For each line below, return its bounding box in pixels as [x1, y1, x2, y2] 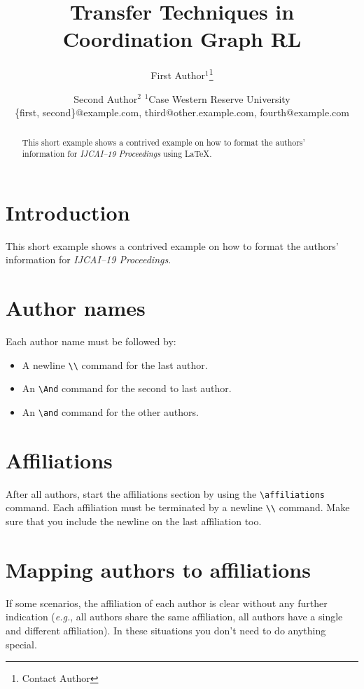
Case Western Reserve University [148, 91, 290, 106]
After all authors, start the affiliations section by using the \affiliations [6, 486, 325, 501]
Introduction [6, 197, 130, 226]
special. [6, 636, 37, 651]
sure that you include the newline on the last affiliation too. [6, 514, 262, 529]
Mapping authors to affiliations [6, 555, 311, 583]
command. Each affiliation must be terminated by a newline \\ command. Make [6, 500, 350, 515]
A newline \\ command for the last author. [22, 357, 208, 372]
